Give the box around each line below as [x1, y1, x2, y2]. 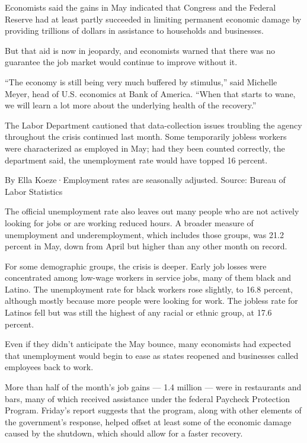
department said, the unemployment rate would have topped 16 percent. [5, 153, 268, 166]
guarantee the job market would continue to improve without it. [5, 56, 238, 68]
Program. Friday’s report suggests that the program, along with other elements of [5, 404, 302, 416]
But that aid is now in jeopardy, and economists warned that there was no [5, 44, 276, 56]
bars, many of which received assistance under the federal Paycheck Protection [5, 392, 290, 405]
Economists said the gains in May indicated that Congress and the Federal [5, 1, 276, 13]
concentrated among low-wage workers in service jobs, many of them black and [5, 271, 291, 284]
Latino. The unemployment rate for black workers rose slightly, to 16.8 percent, [5, 283, 293, 295]
